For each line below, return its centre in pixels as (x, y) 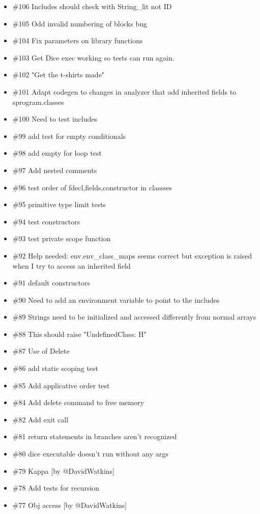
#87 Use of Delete (41, 351)
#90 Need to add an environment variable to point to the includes (116, 299)
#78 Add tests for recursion (56, 488)
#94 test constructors (46, 221)
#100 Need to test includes (55, 119)
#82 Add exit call (40, 419)
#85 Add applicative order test (61, 385)
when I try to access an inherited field (71, 265)
